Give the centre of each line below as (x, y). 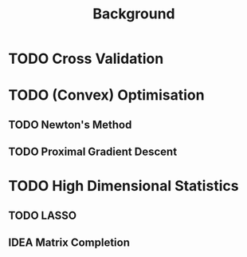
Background (134, 14)
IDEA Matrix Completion (69, 243)
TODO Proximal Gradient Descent (93, 152)
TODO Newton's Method (70, 125)
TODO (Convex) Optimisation (106, 95)
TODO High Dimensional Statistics (123, 186)
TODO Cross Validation (86, 59)
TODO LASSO (43, 215)
